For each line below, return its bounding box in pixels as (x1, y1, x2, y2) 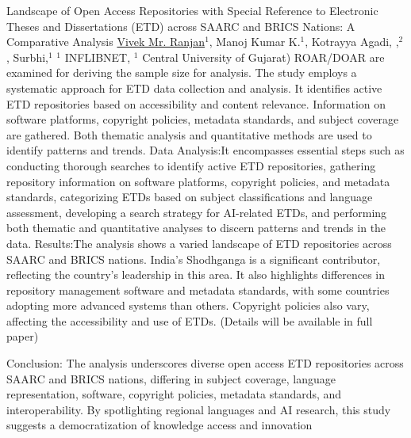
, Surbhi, (6, 48, 48, 65)
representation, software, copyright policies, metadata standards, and (6, 386, 342, 402)
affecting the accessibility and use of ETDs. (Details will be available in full (6, 312, 373, 329)
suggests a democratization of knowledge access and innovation (6, 417, 313, 433)
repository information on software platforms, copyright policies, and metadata (6, 173, 390, 189)
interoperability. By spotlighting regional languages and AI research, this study (6, 401, 391, 417)
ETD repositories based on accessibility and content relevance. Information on (6, 95, 386, 112)
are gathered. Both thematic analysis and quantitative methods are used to (6, 126, 372, 143)
